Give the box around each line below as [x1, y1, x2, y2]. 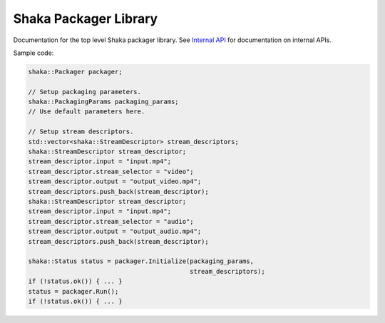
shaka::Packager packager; [28, 68, 123, 76]
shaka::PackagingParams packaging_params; [28, 98, 179, 106]
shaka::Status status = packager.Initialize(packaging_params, [28, 257, 255, 265]
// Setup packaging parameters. [28, 88, 142, 96]
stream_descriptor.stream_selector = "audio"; [28, 217, 194, 225]
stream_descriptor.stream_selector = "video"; [28, 168, 194, 175]
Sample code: [13, 48, 54, 57]
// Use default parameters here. [28, 108, 145, 116]
